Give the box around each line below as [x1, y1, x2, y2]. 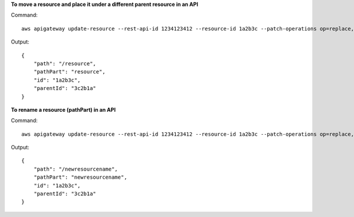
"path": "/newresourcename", [33, 165, 118, 172]
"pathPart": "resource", [33, 68, 106, 75]
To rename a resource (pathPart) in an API [11, 106, 116, 113]
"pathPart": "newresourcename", [33, 174, 127, 181]
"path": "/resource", [33, 60, 97, 67]
